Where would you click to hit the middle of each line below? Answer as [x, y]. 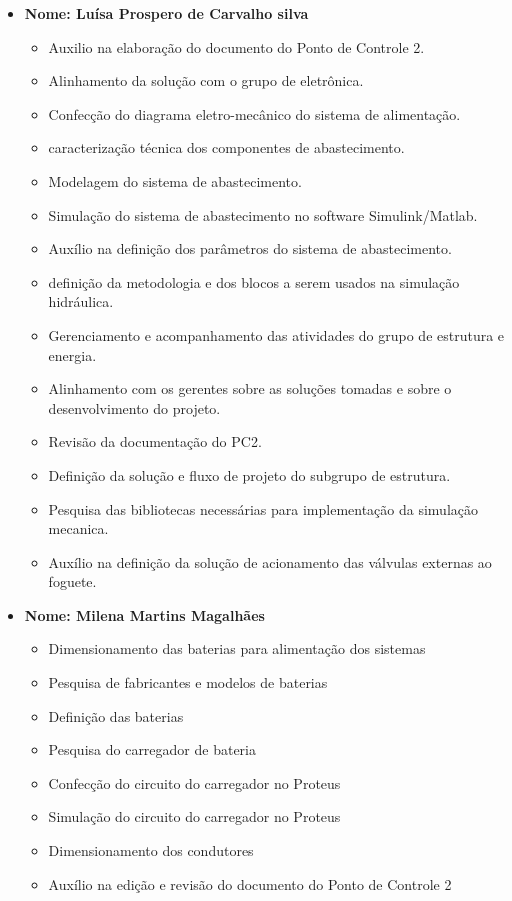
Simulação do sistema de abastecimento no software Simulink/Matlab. [263, 214]
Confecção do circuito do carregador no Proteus [194, 782]
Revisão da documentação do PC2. [155, 441]
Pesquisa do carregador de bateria [152, 749]
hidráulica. [81, 301]
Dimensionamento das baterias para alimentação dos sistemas [237, 648]
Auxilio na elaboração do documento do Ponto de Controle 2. [236, 46]
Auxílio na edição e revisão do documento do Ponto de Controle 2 [250, 883]
